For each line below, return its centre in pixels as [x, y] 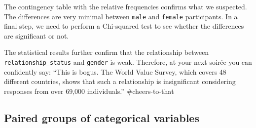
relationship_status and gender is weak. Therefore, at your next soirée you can [128, 62]
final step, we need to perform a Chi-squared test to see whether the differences [124, 26]
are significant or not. [37, 35]
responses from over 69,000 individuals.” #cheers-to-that [89, 91]
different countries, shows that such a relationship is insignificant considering [120, 81]
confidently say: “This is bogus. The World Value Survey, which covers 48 [115, 71]
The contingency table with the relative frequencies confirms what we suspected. [126, 6]
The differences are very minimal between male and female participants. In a [121, 16]
